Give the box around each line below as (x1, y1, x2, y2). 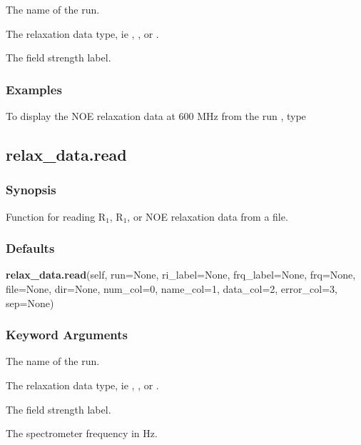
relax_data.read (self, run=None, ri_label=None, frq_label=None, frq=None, (6, 267, 356, 282)
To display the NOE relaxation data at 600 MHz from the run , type (6, 109, 306, 123)
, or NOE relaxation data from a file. (127, 209, 288, 224)
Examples (6, 80, 62, 98)
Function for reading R (6, 209, 106, 224)
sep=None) (6, 295, 54, 310)
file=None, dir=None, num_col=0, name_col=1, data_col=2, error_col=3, (6, 281, 337, 296)
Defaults (6, 239, 55, 257)
